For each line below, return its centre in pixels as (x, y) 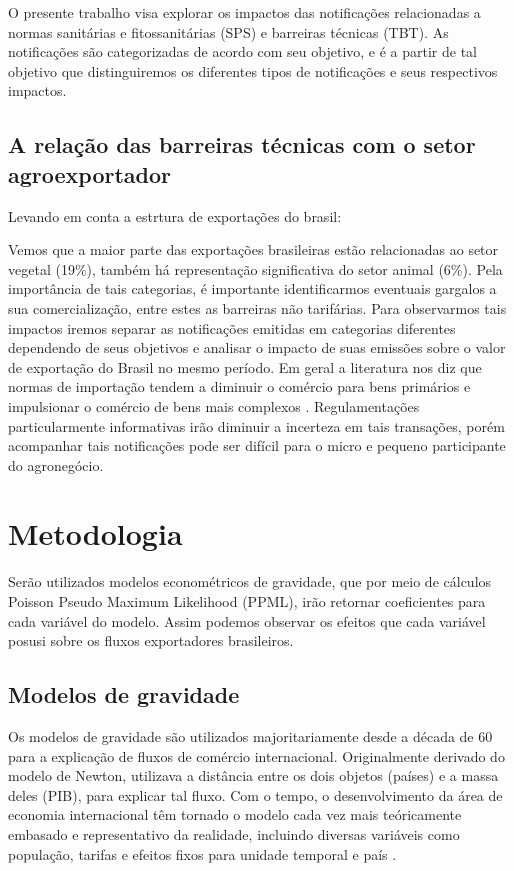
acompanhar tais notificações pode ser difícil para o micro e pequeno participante (257, 445)
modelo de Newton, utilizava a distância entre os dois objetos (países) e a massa (253, 775)
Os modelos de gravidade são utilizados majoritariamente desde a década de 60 (250, 735)
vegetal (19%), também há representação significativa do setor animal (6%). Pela (255, 268)
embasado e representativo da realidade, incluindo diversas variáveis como (234, 833)
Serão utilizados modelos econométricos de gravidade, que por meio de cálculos (250, 581)
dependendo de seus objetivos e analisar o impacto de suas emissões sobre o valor (257, 347)
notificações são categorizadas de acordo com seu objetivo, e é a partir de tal (243, 51)
